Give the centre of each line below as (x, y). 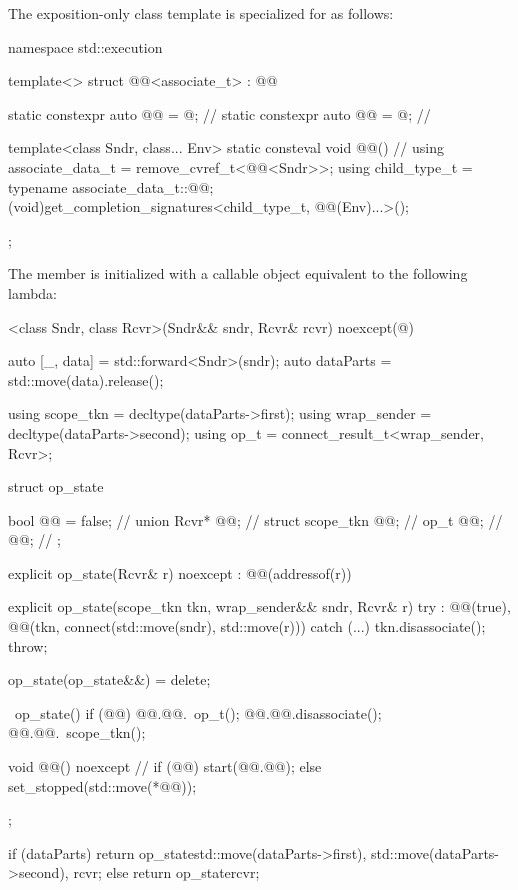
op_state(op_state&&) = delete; (109, 679)
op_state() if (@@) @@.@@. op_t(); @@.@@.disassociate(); (198, 712)
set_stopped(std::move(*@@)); (102, 785)
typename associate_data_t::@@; (111, 186)
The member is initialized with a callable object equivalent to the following (238, 273)
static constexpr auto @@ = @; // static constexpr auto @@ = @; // (219, 113)
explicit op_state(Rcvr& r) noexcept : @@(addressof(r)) (180, 572)
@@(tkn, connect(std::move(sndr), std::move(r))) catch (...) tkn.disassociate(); (247, 626)
